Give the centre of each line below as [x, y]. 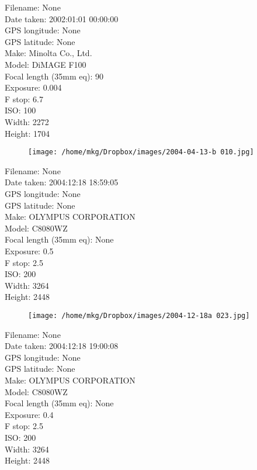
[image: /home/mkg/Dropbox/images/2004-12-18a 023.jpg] [139, 315]
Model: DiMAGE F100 [46, 64]
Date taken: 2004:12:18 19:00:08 [62, 346]
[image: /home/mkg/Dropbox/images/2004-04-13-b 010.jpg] [141, 152]
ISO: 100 [20, 110]
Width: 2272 [27, 121]
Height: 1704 [27, 133]
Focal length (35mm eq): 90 [54, 76]
